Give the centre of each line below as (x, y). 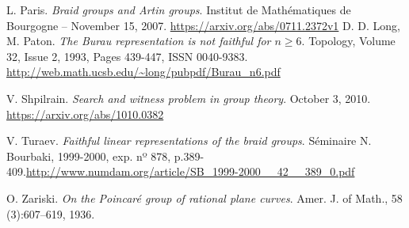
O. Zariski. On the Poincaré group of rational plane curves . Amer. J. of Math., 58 (204, 198)
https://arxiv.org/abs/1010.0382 (85, 114)
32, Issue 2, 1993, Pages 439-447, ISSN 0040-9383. (127, 56)
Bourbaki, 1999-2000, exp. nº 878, (89, 156)
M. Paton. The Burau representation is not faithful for (139, 41)
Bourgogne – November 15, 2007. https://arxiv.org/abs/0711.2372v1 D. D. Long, (203, 25)
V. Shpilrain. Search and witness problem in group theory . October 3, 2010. (189, 98)
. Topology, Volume (348, 41)
